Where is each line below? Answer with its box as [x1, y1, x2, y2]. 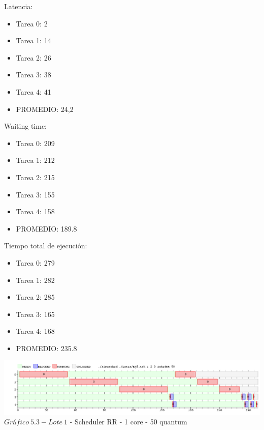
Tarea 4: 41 [16, 86, 51, 97]
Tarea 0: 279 [16, 257, 55, 268]
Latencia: [4, 1, 33, 11]
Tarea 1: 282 [16, 274, 55, 285]
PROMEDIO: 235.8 [16, 342, 77, 353]
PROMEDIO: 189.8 [16, 223, 77, 234]
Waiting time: [4, 121, 47, 131]
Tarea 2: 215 [16, 171, 55, 182]
